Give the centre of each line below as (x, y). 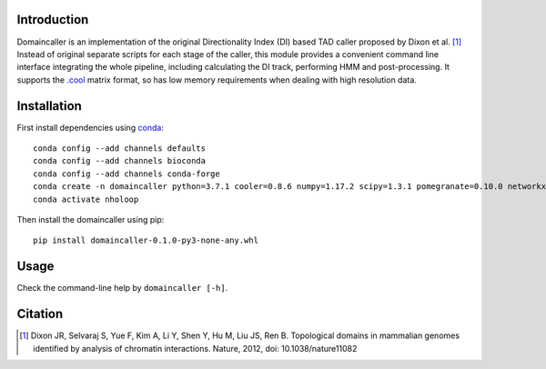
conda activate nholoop (86, 199)
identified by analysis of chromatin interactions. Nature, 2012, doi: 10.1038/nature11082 (195, 348)
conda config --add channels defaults (120, 148)
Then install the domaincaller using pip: (91, 219)
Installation (49, 106)
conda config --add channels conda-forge (126, 174)
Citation (40, 314)
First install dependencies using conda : (90, 127)
